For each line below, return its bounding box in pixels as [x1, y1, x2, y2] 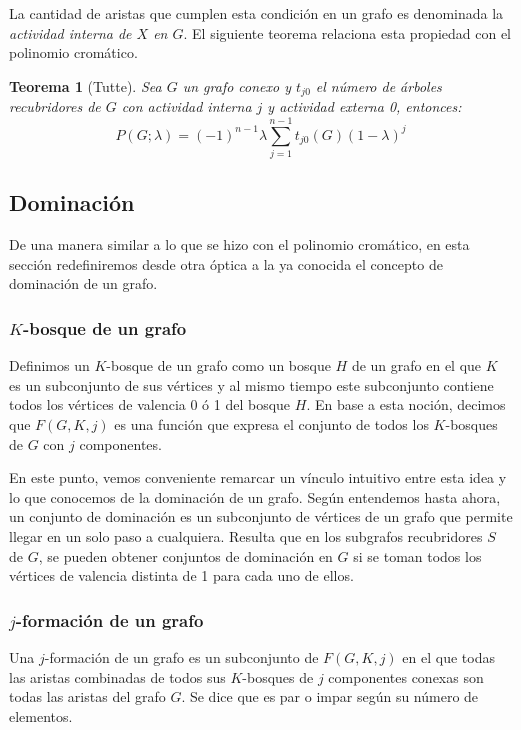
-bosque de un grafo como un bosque [106, 355, 331, 376]
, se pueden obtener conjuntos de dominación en [38, 545, 333, 566]
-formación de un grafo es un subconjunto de [44, 646, 319, 667]
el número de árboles [315, 75, 442, 96]
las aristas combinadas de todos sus [9, 666, 226, 687]
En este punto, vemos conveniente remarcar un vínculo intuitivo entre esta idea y [9, 467, 507, 488]
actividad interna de [9, 22, 132, 43]
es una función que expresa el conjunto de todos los [114, 413, 429, 434]
